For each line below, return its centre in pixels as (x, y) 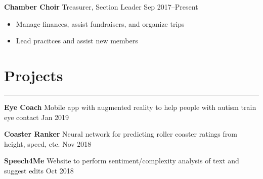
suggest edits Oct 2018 (39, 170)
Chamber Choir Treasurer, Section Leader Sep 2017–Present (101, 7)
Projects (34, 75)
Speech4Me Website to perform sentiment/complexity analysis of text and (122, 161)
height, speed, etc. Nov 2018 (48, 143)
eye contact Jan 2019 (37, 117)
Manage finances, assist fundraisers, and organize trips (100, 23)
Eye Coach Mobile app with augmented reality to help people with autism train (130, 107)
